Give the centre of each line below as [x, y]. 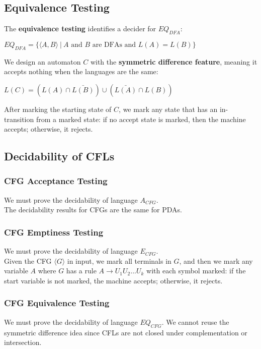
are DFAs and [114, 45]
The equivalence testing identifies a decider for [80, 28]
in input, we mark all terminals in [119, 260]
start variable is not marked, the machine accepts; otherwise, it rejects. [113, 280]
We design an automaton [42, 61]
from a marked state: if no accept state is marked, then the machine [141, 119]
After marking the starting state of [58, 109]
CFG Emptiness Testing [54, 232]
